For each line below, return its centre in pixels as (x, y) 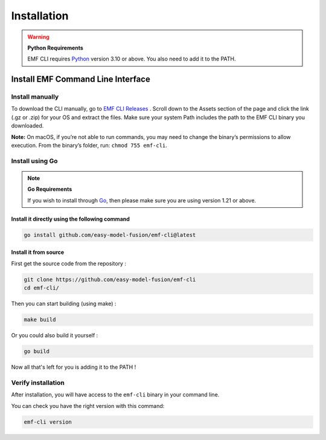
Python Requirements (56, 48)
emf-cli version (48, 422)
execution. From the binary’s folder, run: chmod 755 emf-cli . (89, 146)
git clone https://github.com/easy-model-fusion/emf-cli (110, 279)
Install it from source (38, 252)
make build (40, 320)
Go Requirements (50, 189)
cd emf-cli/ (42, 288)
